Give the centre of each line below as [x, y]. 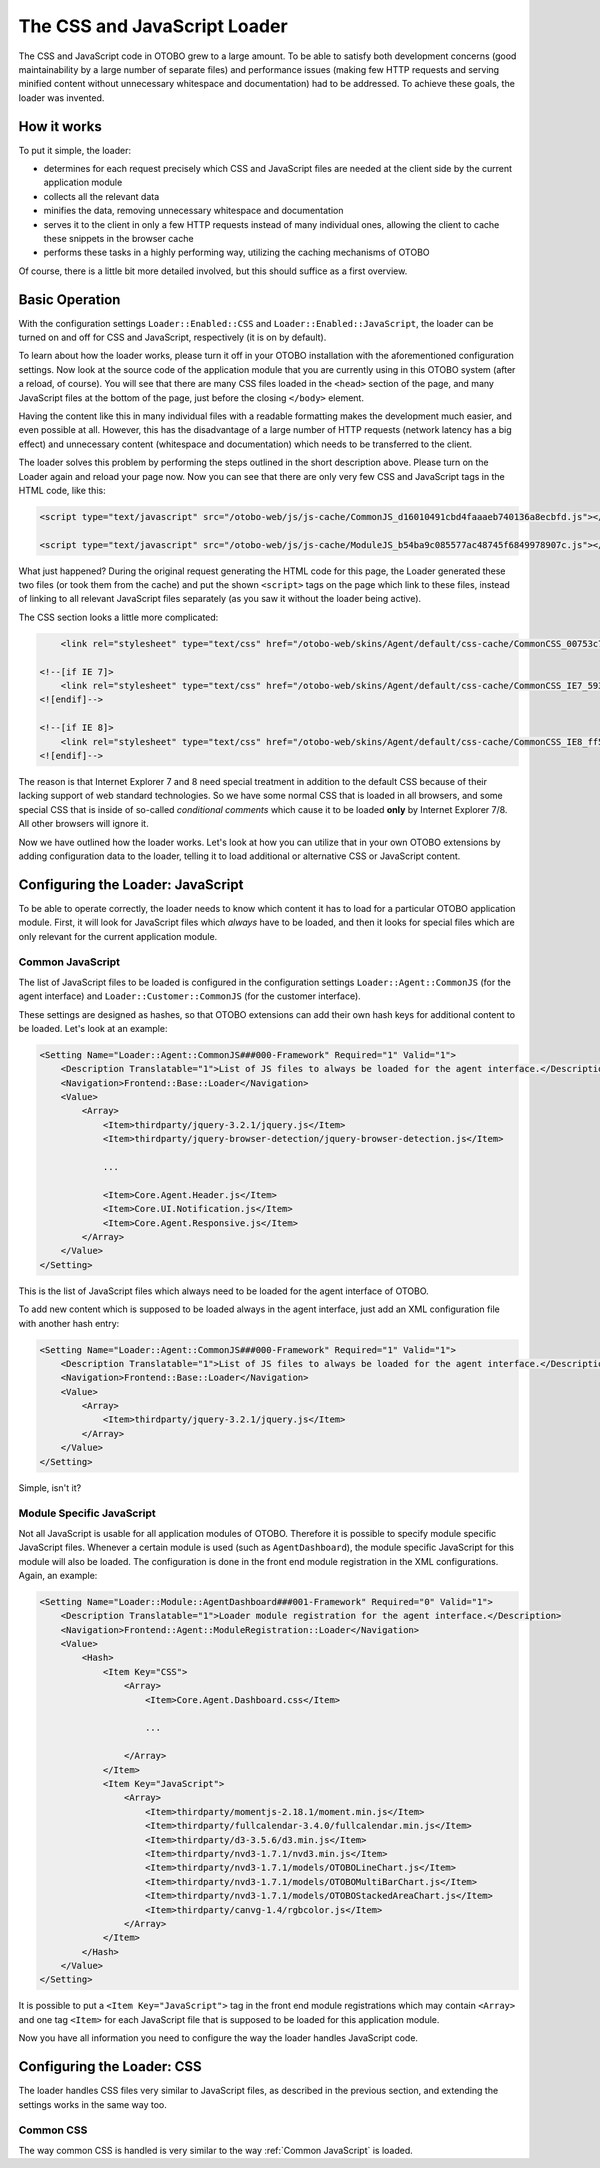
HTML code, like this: [62, 490]
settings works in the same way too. [92, 2104]
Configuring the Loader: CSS [110, 2066]
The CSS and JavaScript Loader [153, 26]
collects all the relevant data [101, 196]
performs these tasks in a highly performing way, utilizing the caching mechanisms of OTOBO [236, 252]
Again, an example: [58, 1575]
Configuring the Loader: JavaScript [131, 884]
